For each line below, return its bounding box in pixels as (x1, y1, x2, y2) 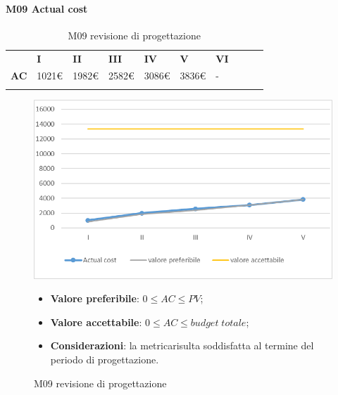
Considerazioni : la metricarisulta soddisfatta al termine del (50, 338, 314, 353)
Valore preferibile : (50, 291, 139, 306)
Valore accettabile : (50, 314, 142, 329)
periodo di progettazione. (50, 352, 159, 367)
